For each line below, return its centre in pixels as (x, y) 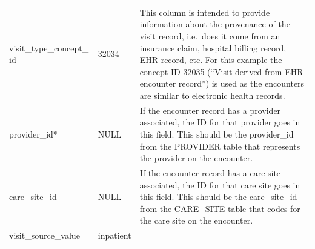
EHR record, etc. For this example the (211, 60)
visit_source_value (45, 235)
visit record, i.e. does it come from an (210, 35)
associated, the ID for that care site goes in (220, 184)
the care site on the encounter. (196, 220)
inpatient (114, 235)
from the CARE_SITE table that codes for (220, 208)
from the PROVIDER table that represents (220, 146)
